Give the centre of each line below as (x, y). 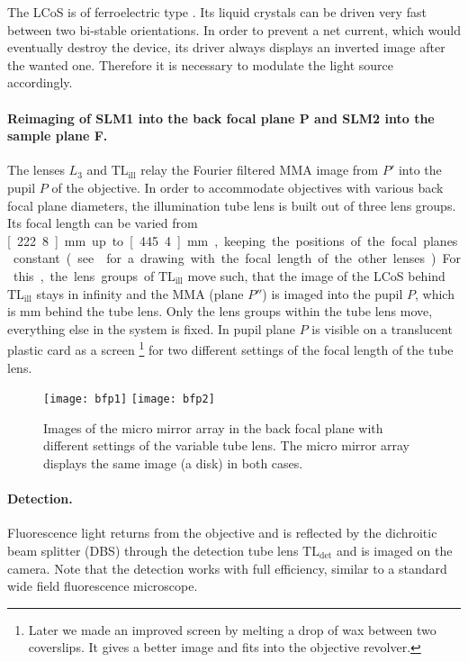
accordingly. (40, 82)
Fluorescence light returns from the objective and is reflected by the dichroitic (222, 533)
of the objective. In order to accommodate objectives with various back (247, 187)
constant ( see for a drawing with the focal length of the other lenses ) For (237, 258)
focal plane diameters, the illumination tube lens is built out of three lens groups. (232, 205)
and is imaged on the (394, 550)
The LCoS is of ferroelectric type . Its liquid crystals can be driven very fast (217, 12)
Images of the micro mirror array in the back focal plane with (213, 427)
